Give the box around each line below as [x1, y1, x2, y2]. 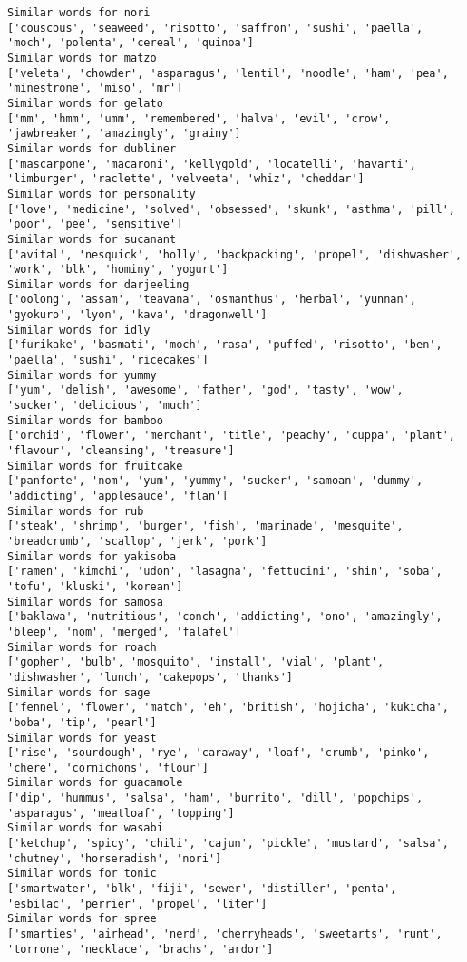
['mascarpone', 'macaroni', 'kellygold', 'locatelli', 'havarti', [7, 157, 417, 170]
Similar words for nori [7, 6, 151, 19]
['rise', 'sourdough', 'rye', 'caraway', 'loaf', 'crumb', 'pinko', [7, 746, 430, 760]
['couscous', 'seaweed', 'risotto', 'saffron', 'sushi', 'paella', [7, 21, 423, 34]
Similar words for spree [7, 912, 157, 926]
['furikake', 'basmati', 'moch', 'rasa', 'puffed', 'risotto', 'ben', [7, 338, 443, 352]
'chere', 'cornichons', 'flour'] [7, 761, 209, 774]
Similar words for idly [7, 323, 151, 336]
